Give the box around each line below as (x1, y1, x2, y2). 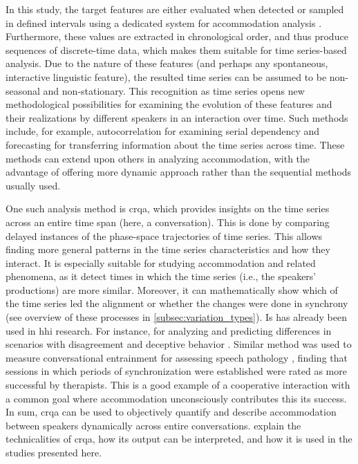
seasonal (6, 83, 40, 98)
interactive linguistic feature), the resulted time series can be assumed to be (6, 69, 327, 84)
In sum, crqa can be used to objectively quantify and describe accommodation (6, 405, 337, 419)
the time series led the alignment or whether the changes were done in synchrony (6, 296, 348, 310)
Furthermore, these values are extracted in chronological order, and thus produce (6, 29, 348, 44)
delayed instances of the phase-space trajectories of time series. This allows (6, 228, 323, 243)
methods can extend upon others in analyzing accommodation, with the (6, 151, 310, 165)
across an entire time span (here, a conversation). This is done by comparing (6, 214, 330, 229)
